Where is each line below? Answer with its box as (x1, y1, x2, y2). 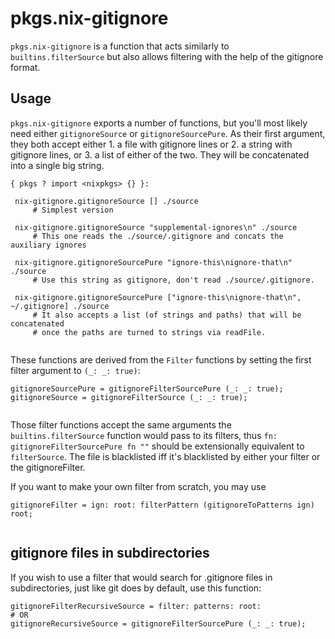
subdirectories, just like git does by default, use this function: (10, 582, 262, 594)
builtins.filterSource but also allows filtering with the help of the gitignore (10, 50, 324, 62)
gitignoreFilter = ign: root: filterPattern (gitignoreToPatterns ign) (10, 500, 315, 510)
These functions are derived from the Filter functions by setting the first (10, 353, 312, 366)
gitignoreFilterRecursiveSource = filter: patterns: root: (10, 601, 262, 611)
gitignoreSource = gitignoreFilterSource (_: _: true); (10, 392, 248, 402)
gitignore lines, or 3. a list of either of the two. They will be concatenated (10, 148, 310, 161)
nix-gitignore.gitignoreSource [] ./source (14, 196, 199, 206)
